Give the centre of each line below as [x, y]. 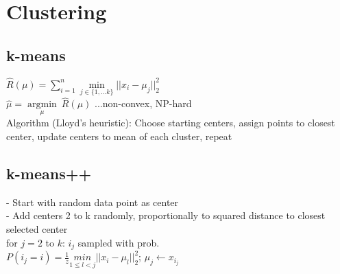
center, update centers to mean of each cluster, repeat [119, 136]
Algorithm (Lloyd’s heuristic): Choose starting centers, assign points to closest [171, 123]
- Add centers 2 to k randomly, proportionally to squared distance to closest [166, 215]
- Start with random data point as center [93, 202]
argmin [42, 105]
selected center [37, 229]
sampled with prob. [119, 242]
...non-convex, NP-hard [143, 103]
